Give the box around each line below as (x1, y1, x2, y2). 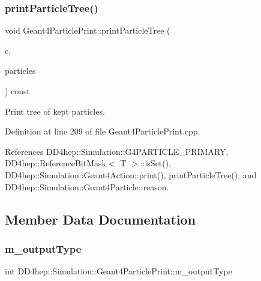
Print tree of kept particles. (5, 104, 105, 117)
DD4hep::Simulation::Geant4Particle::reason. (5, 180, 169, 193)
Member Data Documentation (5, 210, 196, 228)
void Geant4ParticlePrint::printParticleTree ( (5, 24, 170, 37)
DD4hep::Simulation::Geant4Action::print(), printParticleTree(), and (5, 168, 257, 181)
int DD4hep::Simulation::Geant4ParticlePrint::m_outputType (5, 265, 232, 277)
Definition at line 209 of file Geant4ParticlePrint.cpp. (5, 125, 200, 137)
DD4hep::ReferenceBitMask (5, 157, 106, 169)
